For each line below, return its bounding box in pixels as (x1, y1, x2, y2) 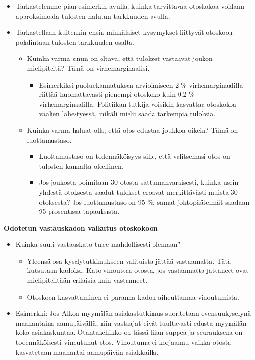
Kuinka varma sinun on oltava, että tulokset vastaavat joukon (27, 53, 213, 63)
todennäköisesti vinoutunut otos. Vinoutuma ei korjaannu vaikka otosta (15, 337, 231, 347)
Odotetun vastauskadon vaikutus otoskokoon (4, 222, 158, 233)
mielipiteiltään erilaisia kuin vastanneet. (27, 275, 148, 285)
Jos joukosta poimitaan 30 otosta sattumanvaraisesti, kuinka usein (39, 177, 239, 187)
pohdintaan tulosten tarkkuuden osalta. (15, 36, 134, 47)
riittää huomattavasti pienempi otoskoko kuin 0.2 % (39, 89, 195, 99)
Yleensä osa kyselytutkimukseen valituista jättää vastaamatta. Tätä (27, 255, 231, 266)
